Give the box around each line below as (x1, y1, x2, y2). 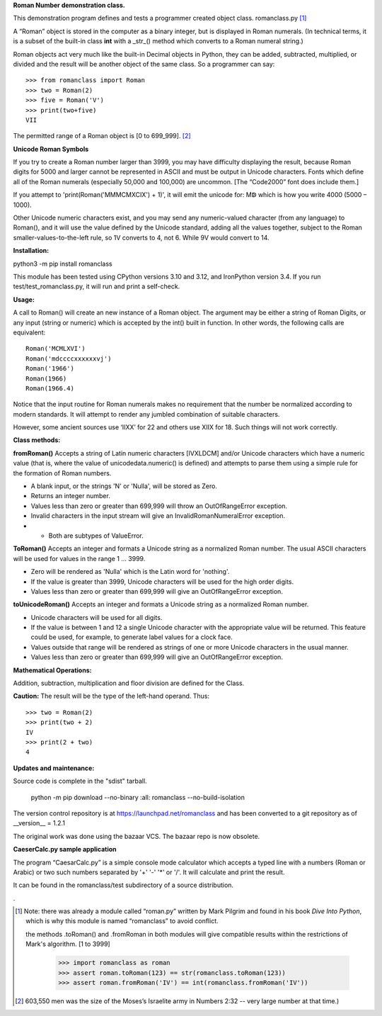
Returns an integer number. (30, 492, 111, 500)
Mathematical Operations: (13, 666, 92, 674)
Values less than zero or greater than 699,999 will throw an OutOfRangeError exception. (30, 502, 288, 510)
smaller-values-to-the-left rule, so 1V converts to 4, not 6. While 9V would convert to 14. (13, 233, 270, 242)
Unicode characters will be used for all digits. (30, 613, 163, 621)
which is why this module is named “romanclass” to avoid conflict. (25, 917, 219, 925)
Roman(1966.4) (25, 384, 74, 393)
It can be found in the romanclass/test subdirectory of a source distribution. (13, 881, 233, 889)
